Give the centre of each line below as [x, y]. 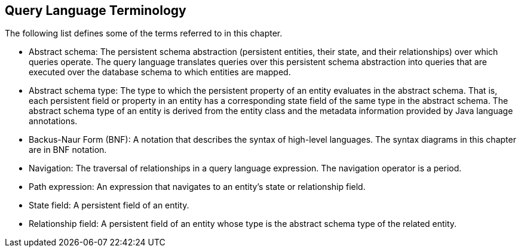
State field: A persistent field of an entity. [109, 205]
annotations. [53, 121]
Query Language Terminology [96, 10]
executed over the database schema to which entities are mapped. [160, 72]
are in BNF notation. [68, 150]
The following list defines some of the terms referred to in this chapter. [144, 33]
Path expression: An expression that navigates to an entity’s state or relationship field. [197, 187]
